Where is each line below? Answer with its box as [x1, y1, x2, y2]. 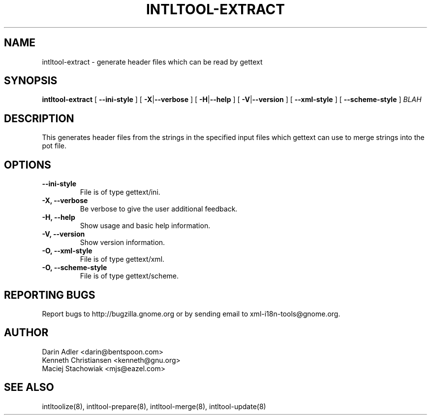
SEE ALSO [4, 381, 54, 394]
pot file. [42, 141, 67, 150]
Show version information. [80, 238, 165, 247]
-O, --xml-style [42, 246, 92, 255]
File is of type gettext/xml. [80, 255, 165, 264]
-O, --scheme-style [42, 263, 107, 272]
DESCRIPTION [4, 112, 74, 125]
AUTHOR [4, 326, 49, 339]
